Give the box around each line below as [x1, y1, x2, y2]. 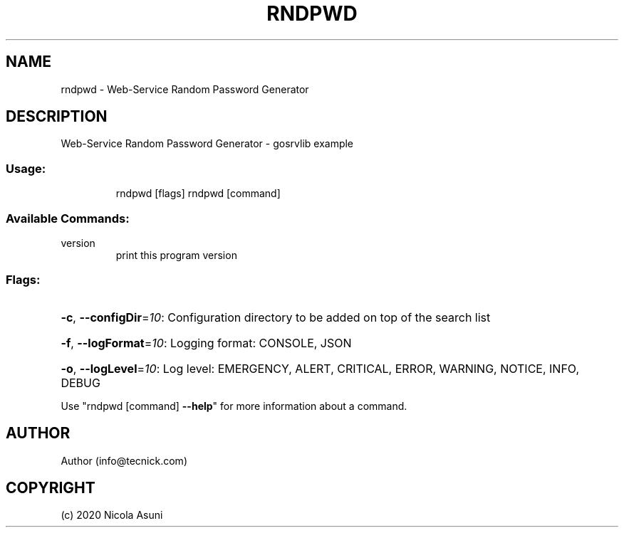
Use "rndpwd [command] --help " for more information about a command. [61, 399, 407, 412]
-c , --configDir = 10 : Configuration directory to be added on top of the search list [61, 310, 491, 324]
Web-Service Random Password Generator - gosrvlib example [61, 137, 354, 150]
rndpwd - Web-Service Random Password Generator [61, 83, 309, 95]
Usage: [6, 161, 46, 176]
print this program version [115, 248, 237, 261]
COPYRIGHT [6, 478, 95, 497]
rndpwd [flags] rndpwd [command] [115, 187, 281, 200]
